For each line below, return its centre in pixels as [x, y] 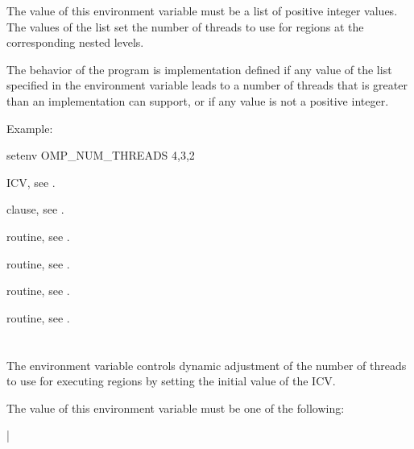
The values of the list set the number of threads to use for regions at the [185, 26]
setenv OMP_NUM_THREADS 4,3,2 [101, 155]
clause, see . [35, 209]
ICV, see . [31, 182]
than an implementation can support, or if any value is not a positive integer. [198, 100]
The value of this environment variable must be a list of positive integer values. [202, 10]
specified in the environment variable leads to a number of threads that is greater [207, 85]
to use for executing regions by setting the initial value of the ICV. [171, 381]
